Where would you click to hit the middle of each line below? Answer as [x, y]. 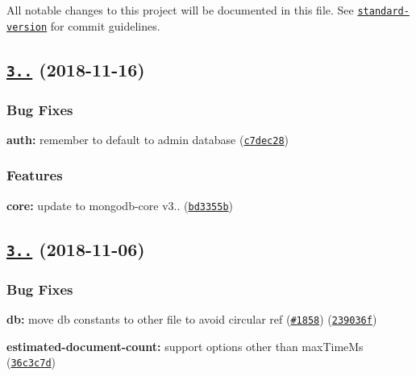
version [27, 27]
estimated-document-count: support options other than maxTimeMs [185, 346]
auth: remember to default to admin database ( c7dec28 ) [148, 139]
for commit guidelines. [105, 25]
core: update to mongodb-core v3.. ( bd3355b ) [120, 205]
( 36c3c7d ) [31, 362]
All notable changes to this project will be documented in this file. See [180, 10]
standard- [383, 11]
